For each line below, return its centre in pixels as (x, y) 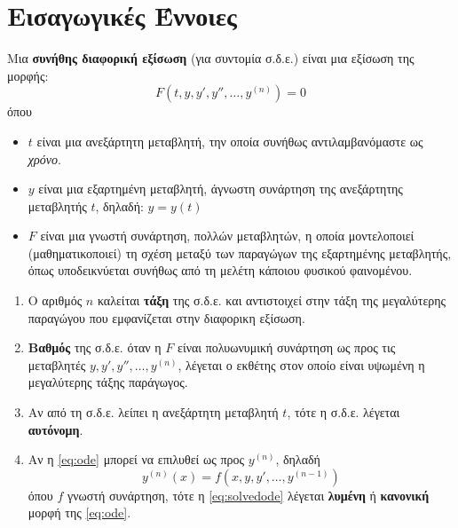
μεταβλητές (57, 364)
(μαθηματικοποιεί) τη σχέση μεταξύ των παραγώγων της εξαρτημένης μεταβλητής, (240, 252)
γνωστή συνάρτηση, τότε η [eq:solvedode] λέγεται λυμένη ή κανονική (249, 495)
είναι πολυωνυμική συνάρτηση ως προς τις (287, 347)
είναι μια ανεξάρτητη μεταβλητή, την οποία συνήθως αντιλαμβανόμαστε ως (230, 141)
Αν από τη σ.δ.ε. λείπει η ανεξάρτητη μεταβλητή (153, 412)
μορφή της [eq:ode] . (79, 512)
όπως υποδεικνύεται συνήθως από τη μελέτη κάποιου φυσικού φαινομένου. (220, 270)
